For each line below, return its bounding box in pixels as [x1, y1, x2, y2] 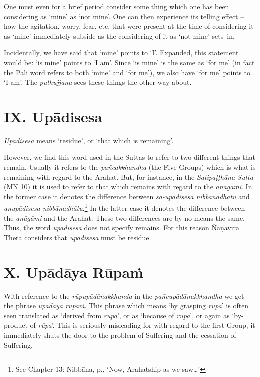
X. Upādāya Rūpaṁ [4, 261, 143, 282]
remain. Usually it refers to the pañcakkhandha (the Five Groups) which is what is [4, 162, 256, 172]
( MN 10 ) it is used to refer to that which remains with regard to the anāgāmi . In [4, 181, 252, 192]
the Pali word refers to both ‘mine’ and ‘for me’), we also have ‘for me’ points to [4, 67, 250, 77]
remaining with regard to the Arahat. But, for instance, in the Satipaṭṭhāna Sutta [4, 171, 253, 182]
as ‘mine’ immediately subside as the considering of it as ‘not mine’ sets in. [4, 30, 235, 41]
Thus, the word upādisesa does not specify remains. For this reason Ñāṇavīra [4, 222, 240, 233]
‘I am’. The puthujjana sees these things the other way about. [4, 77, 192, 87]
